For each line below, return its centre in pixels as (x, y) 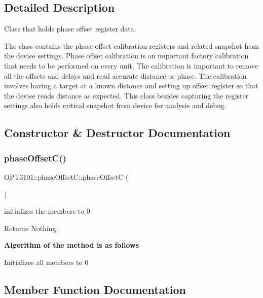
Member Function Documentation (95, 289)
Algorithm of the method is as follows (72, 245)
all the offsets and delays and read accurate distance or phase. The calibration (125, 75)
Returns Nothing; (31, 228)
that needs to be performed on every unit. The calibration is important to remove (131, 65)
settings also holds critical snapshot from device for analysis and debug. (115, 105)
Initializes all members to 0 (46, 262)
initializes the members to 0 (47, 211)
